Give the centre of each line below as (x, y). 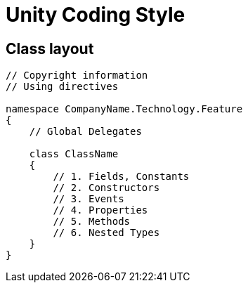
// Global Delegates (85, 132)
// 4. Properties (100, 210)
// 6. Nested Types (106, 233)
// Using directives (62, 87)
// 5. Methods (92, 222)
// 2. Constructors (106, 188)
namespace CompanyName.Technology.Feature (124, 109)
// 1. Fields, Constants (121, 177)
